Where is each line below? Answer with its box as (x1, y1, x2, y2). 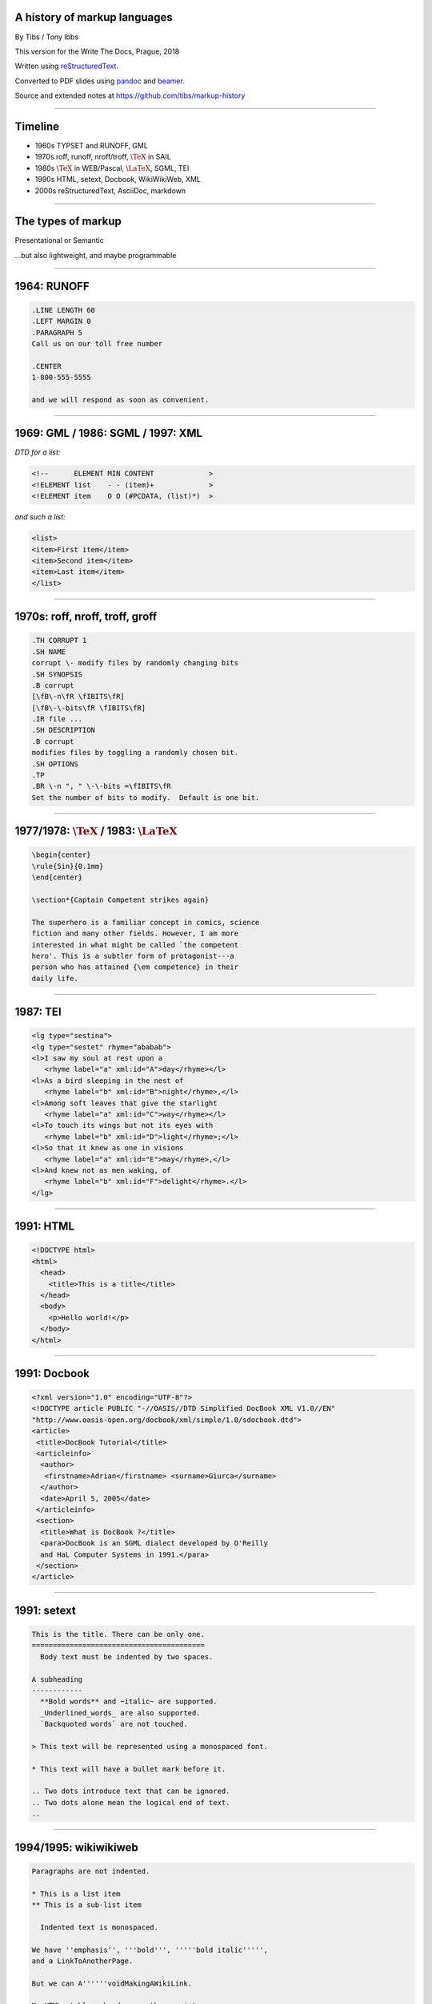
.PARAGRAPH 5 (31, 328, 83, 337)
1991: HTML (14, 1219, 75, 1234)
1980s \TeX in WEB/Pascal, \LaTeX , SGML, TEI (34, 163, 190, 172)
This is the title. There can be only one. (31, 1630, 206, 1638)
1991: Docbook (14, 1367, 90, 1380)
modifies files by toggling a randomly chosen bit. (31, 748, 239, 758)
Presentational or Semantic (14, 236, 104, 245)
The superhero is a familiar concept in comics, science (31, 918, 260, 927)
